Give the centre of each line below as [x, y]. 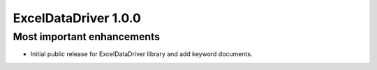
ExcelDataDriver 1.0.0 [77, 18]
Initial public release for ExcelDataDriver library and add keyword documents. [141, 54]
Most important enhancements [87, 37]
